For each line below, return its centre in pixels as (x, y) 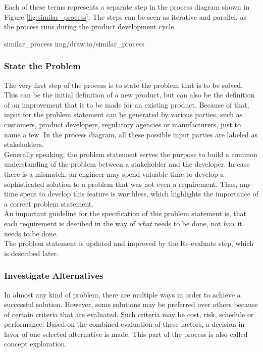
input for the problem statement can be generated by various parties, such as (123, 114)
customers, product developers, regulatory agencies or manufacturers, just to (122, 124)
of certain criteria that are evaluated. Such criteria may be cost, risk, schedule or (129, 314)
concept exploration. (36, 344)
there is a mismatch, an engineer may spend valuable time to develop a (114, 173)
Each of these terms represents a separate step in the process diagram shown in (127, 7)
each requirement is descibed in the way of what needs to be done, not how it (123, 223)
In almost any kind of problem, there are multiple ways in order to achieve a (122, 294)
